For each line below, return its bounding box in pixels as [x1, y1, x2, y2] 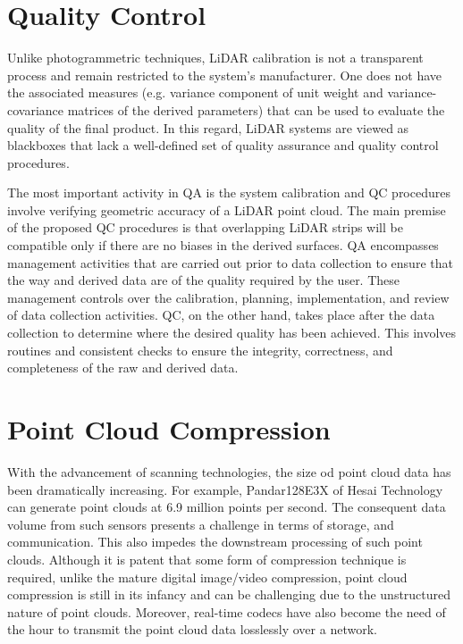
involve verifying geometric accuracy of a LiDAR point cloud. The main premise [7, 200, 446, 219]
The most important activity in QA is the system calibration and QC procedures [7, 183, 450, 202]
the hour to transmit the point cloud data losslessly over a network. [7, 620, 377, 639]
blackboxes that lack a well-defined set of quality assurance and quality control [7, 136, 439, 155]
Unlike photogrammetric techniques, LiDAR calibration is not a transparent [7, 48, 424, 67]
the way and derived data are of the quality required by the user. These [7, 271, 400, 289]
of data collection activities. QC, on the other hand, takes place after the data [7, 305, 435, 324]
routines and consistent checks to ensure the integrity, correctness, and [7, 340, 393, 359]
